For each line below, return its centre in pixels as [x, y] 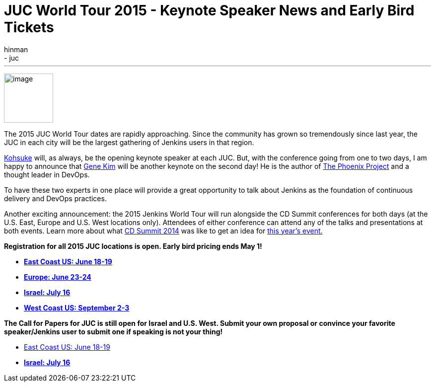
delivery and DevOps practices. [55, 198]
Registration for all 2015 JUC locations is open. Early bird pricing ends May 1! [133, 246]
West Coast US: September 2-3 [77, 308]
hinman [16, 49]
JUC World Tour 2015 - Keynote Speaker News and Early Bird [209, 10]
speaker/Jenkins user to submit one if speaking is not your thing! [113, 331]
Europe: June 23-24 [58, 277]
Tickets [29, 27]
